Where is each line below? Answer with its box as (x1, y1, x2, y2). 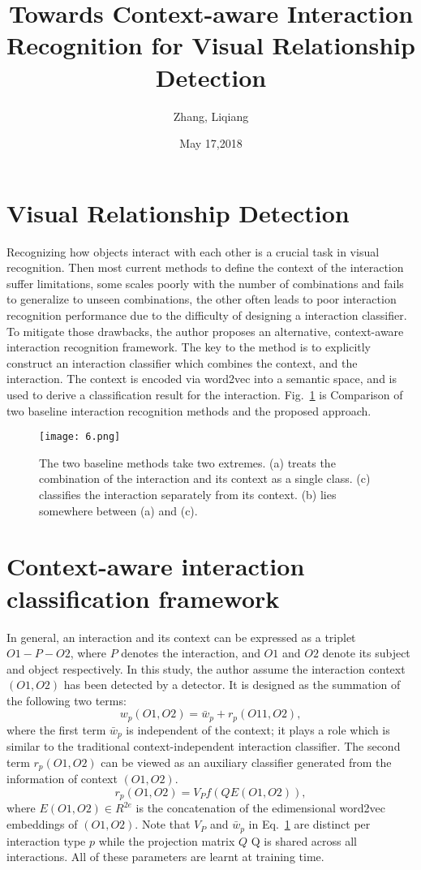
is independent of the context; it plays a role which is (126, 721, 390, 738)
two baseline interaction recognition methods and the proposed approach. (6, 402, 372, 419)
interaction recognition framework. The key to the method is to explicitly (6, 338, 372, 355)
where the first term (6, 721, 106, 738)
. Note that (135, 816, 191, 833)
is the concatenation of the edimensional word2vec (135, 799, 385, 816)
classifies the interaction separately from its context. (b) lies (39, 486, 337, 502)
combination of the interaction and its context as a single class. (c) (39, 470, 371, 487)
